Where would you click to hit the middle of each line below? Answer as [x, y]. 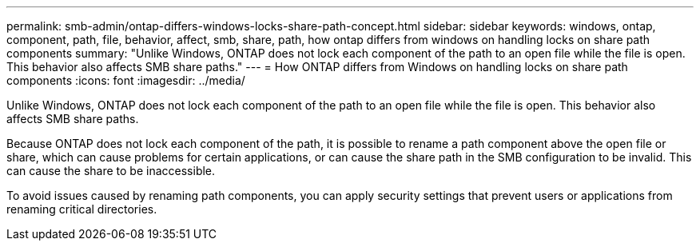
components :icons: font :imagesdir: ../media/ [126, 80]
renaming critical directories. [82, 209]
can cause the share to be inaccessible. [111, 171]
